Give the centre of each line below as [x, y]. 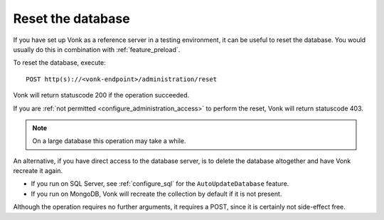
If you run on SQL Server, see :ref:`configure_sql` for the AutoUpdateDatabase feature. [160, 184]
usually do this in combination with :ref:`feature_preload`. [97, 49]
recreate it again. [38, 171]
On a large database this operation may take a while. [109, 141]
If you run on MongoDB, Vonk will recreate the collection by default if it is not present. [156, 194]
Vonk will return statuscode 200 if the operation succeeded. [101, 95]
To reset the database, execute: [59, 63]
